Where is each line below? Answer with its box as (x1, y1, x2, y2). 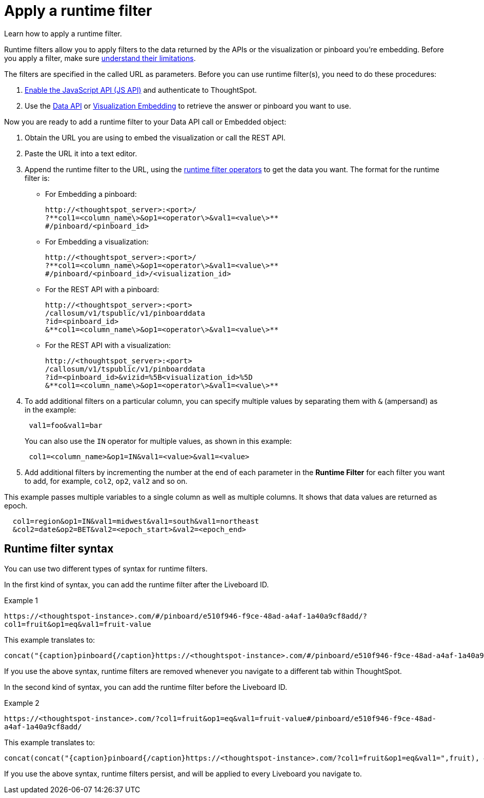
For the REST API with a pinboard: (45, 284, 159, 294)
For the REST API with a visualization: (45, 340, 171, 350)
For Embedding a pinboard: (45, 189, 137, 198)
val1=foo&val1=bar (29, 421, 103, 429)
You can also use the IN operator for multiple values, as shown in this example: (25, 436, 292, 445)
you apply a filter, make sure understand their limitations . (4, 53, 196, 63)
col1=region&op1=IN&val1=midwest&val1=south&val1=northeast (12, 517, 259, 525)
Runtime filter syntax (4, 542, 114, 556)
